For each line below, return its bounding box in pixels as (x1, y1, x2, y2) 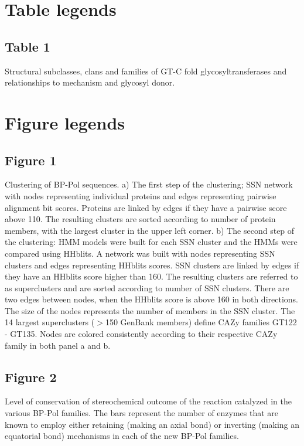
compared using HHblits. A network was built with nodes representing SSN (5, 247, 275, 259)
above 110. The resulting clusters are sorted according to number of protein (5, 213, 276, 225)
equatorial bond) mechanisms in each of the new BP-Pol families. (5, 430, 239, 442)
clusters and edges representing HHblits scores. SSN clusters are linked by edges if (5, 258, 299, 271)
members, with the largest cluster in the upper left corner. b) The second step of (5, 224, 295, 236)
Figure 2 (5, 367, 57, 386)
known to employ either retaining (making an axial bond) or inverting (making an (5, 418, 300, 430)
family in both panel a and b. (5, 339, 111, 351)
